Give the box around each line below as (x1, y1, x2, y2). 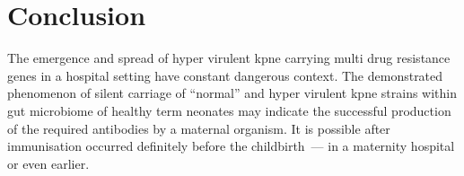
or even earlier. (7, 154, 90, 172)
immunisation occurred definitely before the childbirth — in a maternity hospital (7, 136, 455, 155)
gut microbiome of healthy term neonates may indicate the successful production (7, 101, 451, 119)
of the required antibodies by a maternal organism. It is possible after (7, 119, 390, 137)
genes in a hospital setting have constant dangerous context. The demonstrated (7, 66, 443, 84)
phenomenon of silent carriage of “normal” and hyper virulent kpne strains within (7, 84, 458, 102)
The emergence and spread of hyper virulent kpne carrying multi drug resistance (7, 48, 451, 67)
